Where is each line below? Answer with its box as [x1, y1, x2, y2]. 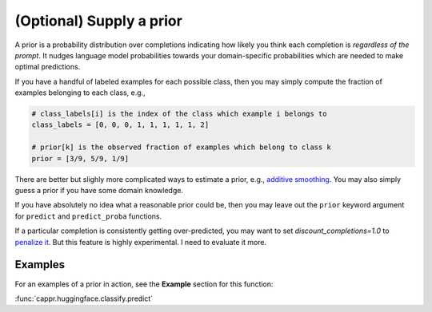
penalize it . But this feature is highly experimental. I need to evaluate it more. [14, 237, 267, 247]
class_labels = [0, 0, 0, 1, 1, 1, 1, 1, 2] [31, 120, 210, 129]
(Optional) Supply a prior [14, 12, 183, 30]
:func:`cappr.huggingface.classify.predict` [14, 294, 154, 303]
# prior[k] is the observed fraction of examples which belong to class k [31, 143, 332, 152]
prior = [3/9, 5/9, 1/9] [31, 154, 130, 163]
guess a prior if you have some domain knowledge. [14, 186, 184, 195]
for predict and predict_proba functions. [14, 211, 162, 221]
